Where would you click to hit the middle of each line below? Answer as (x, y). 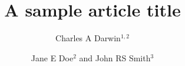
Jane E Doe (52, 57)
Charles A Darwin (88, 38)
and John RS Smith (115, 57)
